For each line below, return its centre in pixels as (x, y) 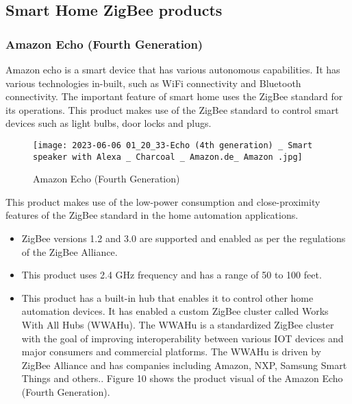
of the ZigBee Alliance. (70, 251)
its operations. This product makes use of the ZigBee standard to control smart (172, 109)
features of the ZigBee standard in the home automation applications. (152, 215)
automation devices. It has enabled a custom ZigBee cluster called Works (175, 311)
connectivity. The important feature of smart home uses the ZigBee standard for (174, 96)
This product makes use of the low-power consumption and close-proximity (163, 201)
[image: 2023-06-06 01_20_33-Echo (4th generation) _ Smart (173, 145)
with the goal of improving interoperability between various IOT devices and (183, 338)
